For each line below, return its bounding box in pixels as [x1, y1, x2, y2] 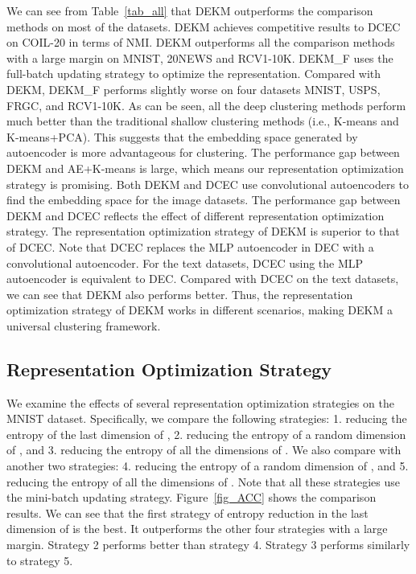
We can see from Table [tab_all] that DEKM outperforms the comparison [6, 2, 373, 18]
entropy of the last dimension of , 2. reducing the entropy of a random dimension [6, 425, 406, 442]
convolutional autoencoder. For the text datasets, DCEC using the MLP [6, 254, 364, 271]
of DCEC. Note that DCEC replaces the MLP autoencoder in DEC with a [6, 238, 374, 255]
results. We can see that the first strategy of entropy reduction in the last [6, 504, 369, 521]
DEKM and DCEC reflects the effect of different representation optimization [6, 207, 385, 223]
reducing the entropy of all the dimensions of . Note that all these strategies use [6, 473, 400, 490]
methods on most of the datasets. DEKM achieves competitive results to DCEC [6, 18, 401, 35]
